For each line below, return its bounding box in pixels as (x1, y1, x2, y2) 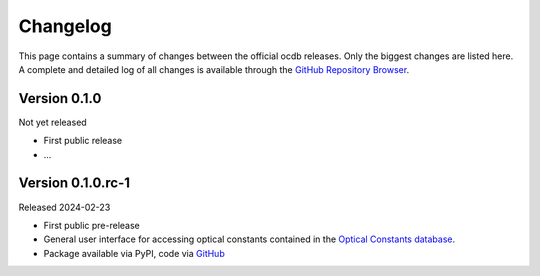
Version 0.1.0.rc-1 (18, 175, 130, 192)
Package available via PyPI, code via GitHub (43, 247, 225, 259)
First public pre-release (43, 219, 140, 231)
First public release (43, 135, 123, 147)
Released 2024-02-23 (18, 201, 111, 213)
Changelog (18, 15, 112, 37)
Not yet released (18, 116, 87, 128)
